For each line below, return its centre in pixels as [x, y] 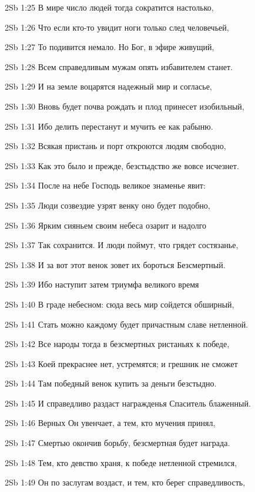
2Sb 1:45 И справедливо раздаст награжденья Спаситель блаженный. [128, 403]
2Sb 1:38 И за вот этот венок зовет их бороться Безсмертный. [115, 264]
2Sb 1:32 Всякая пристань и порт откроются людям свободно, [115, 146]
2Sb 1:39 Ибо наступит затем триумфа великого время [102, 284]
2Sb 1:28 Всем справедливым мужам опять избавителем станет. [119, 66]
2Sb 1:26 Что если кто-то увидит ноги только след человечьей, [117, 27]
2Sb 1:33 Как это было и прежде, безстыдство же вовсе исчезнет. [122, 165]
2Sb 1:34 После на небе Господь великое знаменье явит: [105, 185]
